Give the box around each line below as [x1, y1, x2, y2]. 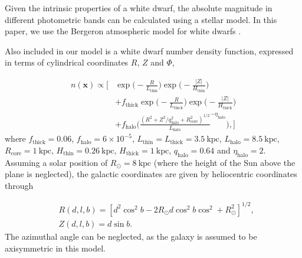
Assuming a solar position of [5, 156, 108, 168]
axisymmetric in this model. [5, 241, 106, 254]
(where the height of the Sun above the [153, 156, 296, 168]
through [5, 179, 34, 191]
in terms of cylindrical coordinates [5, 56, 129, 68]
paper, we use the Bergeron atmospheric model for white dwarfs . [5, 25, 241, 37]
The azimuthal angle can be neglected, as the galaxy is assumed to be [5, 230, 257, 242]
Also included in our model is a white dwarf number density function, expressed [5, 44, 294, 57]
